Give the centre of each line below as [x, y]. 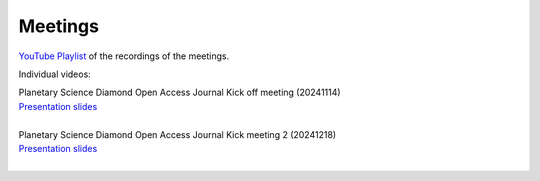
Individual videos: [55, 74]
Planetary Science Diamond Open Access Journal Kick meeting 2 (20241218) [177, 134]
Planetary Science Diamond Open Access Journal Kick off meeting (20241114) [179, 92]
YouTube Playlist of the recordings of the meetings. [124, 56]
